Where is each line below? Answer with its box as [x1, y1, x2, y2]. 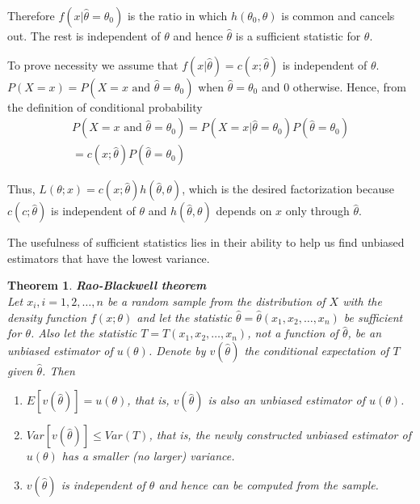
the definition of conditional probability [7, 98, 203, 115]
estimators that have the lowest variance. [7, 249, 210, 266]
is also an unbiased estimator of [208, 392, 365, 409]
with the [342, 293, 382, 310]
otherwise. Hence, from [292, 78, 406, 95]
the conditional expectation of [244, 341, 389, 358]
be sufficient [343, 308, 403, 325]
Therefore [7, 7, 55, 23]
